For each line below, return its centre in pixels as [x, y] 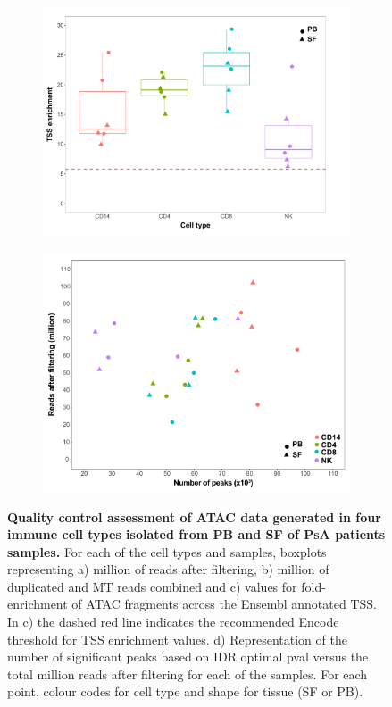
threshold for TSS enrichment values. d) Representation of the [177, 639]
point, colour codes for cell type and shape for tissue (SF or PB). [185, 691]
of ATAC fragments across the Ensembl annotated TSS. [224, 604]
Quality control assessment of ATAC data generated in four [194, 516]
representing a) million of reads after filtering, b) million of [168, 569]
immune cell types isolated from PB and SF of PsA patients [196, 534]
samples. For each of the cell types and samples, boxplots [167, 551]
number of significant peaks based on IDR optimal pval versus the [188, 657]
